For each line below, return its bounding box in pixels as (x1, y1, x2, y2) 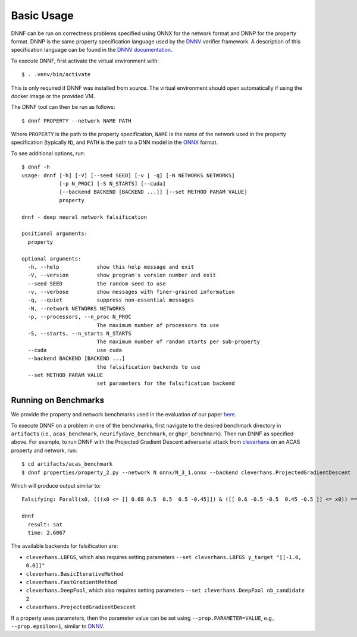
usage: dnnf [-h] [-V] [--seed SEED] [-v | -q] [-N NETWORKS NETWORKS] (21, 172, 235, 178)
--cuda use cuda (27, 347, 122, 353)
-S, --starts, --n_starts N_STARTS (27, 330, 132, 337)
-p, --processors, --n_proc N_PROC (27, 313, 132, 321)
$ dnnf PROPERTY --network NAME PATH (21, 117, 132, 124)
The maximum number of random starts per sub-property (96, 338, 260, 345)
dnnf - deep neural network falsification (21, 214, 148, 220)
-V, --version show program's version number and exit (27, 272, 217, 279)
